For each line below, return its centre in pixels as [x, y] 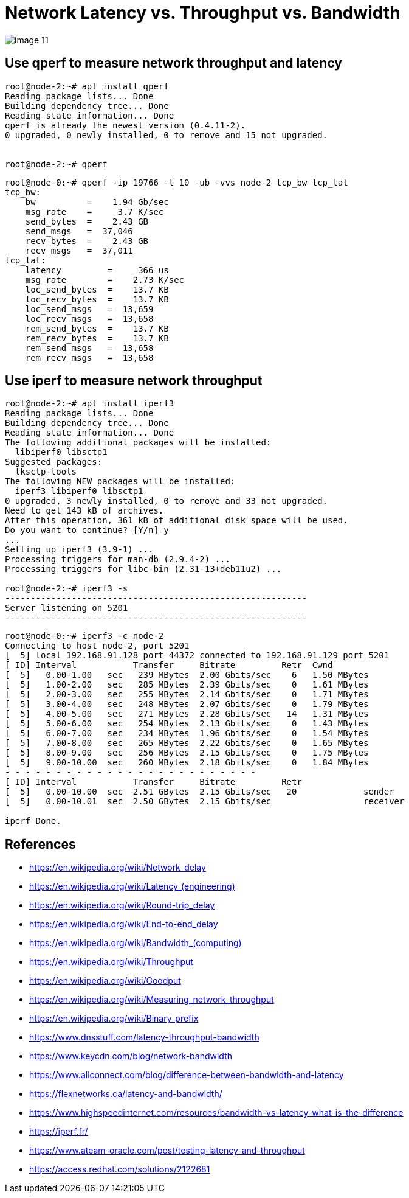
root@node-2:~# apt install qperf [87, 86]
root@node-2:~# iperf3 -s [67, 589]
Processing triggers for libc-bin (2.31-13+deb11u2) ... [143, 569]
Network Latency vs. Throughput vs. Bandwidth [203, 13]
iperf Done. [33, 821]
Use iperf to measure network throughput [134, 381]
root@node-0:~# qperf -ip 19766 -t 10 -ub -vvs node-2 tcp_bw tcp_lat [177, 182]
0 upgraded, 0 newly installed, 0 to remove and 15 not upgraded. [167, 135]
